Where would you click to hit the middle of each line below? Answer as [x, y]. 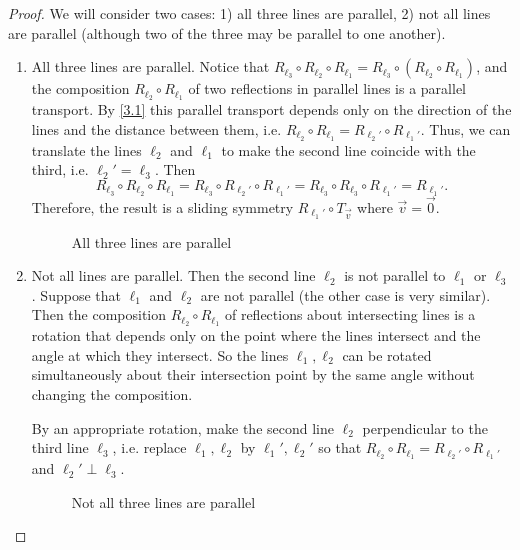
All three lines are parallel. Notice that [150, 66]
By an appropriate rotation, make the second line [182, 427]
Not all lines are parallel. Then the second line [173, 275]
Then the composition [99, 314]
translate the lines [86, 149]
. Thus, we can [465, 128]
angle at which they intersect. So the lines [160, 354]
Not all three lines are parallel [163, 501]
